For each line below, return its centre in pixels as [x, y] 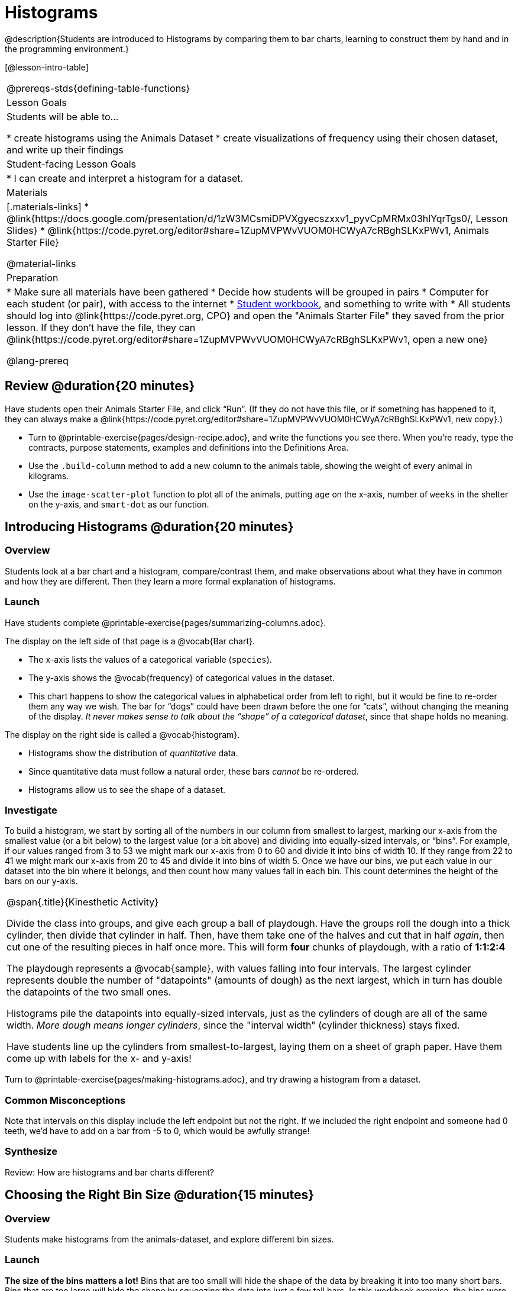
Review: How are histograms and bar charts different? [109, 1172]
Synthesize [31, 1152]
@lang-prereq [38, 360]
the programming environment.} [67, 49]
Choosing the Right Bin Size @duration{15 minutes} [160, 1195]
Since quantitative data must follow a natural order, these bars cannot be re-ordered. [194, 771]
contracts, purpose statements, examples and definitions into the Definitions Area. [189, 447]
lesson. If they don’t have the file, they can [101, 327]
